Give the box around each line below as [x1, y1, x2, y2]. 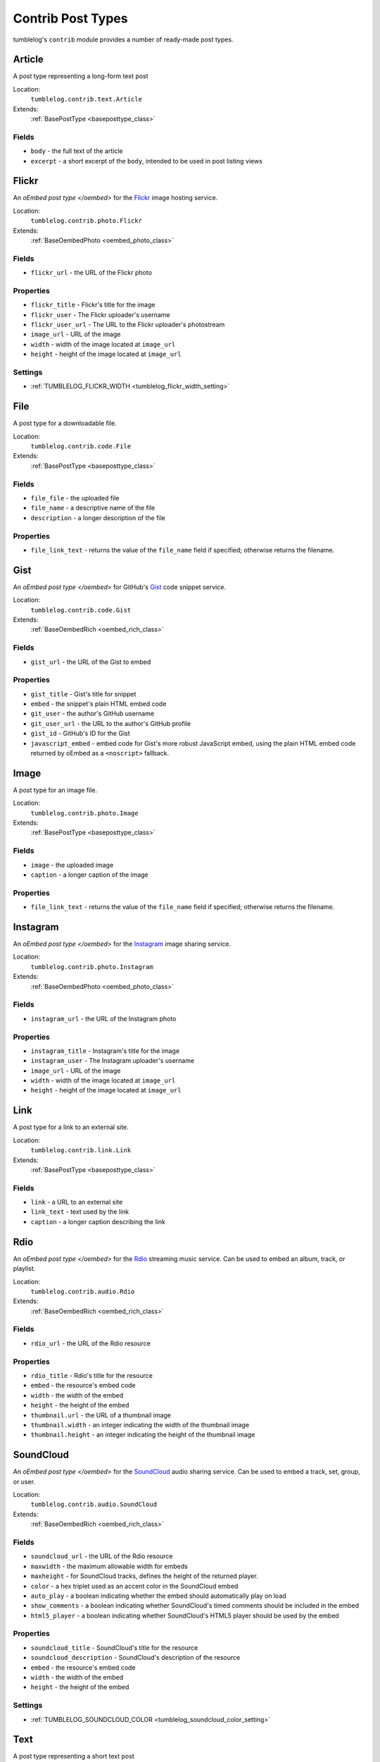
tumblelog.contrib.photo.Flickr [30, 217, 142, 225]
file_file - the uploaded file [30, 494, 120, 502]
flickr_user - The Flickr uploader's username [30, 310, 170, 319]
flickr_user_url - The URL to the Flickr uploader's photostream [30, 321, 225, 329]
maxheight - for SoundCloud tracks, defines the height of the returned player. [30, 1572, 258, 1580]
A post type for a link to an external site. [13, 1123, 129, 1131]
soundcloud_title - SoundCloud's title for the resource [30, 1643, 198, 1652]
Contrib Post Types [13, 11, 128, 26]
